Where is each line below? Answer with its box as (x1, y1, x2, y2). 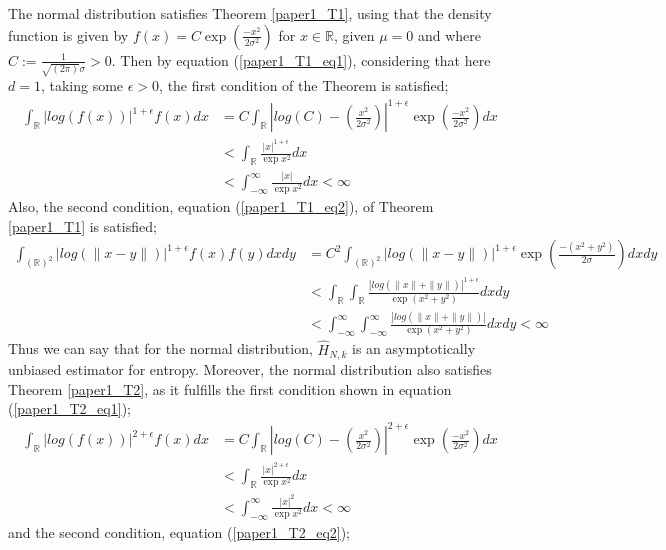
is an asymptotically (351, 338, 476, 359)
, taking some (40, 75, 124, 96)
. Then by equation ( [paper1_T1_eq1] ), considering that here (111, 49, 491, 70)
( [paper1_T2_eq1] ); (8, 398, 131, 419)
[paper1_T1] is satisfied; (8, 215, 157, 236)
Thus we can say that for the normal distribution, (8, 338, 313, 359)
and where (417, 24, 481, 45)
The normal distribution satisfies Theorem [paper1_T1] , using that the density (8, 3, 492, 23)
